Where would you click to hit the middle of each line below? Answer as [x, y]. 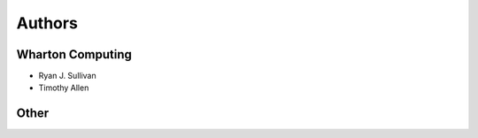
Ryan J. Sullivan [67, 76]
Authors [47, 23]
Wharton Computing [74, 54]
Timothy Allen [64, 88]
